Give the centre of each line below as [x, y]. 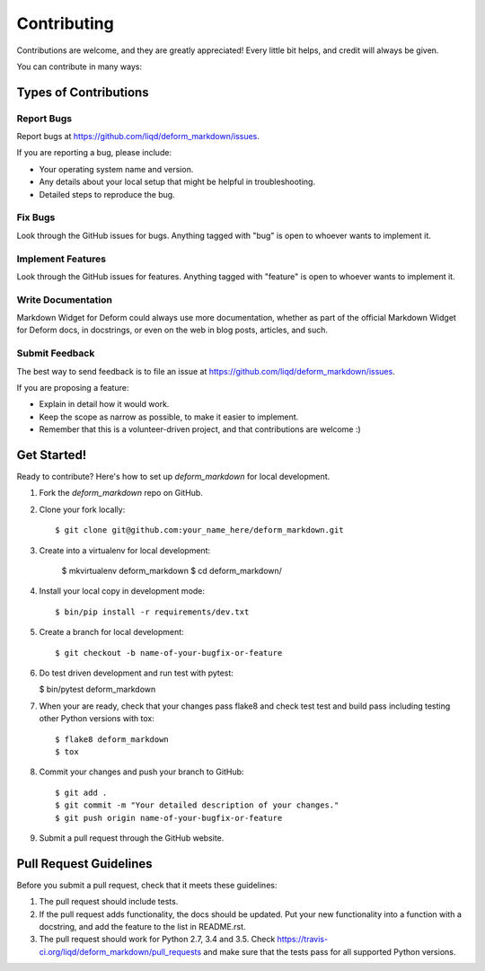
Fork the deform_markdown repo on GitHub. [121, 493]
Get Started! [52, 455]
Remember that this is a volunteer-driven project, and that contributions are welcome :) [200, 429]
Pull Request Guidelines [84, 864]
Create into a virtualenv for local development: [125, 550]
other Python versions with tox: [97, 719]
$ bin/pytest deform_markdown [97, 689]
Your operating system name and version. [116, 169]
